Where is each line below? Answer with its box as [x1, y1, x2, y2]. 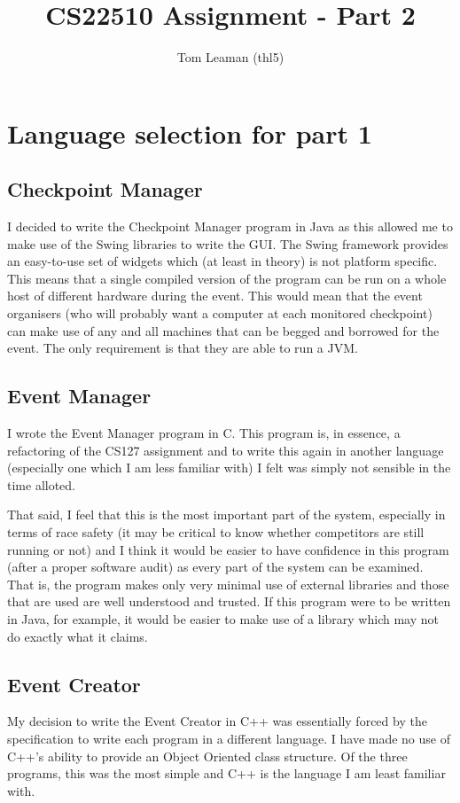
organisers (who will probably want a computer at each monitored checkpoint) [7, 304, 433, 323]
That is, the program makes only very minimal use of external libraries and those [7, 574, 449, 593]
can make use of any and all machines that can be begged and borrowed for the [7, 321, 440, 339]
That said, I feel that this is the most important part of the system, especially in [7, 505, 446, 524]
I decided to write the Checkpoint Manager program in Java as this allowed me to [7, 217, 453, 236]
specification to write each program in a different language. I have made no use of [7, 729, 450, 747]
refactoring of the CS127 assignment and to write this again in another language [7, 440, 444, 459]
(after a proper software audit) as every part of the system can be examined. [7, 557, 424, 576]
